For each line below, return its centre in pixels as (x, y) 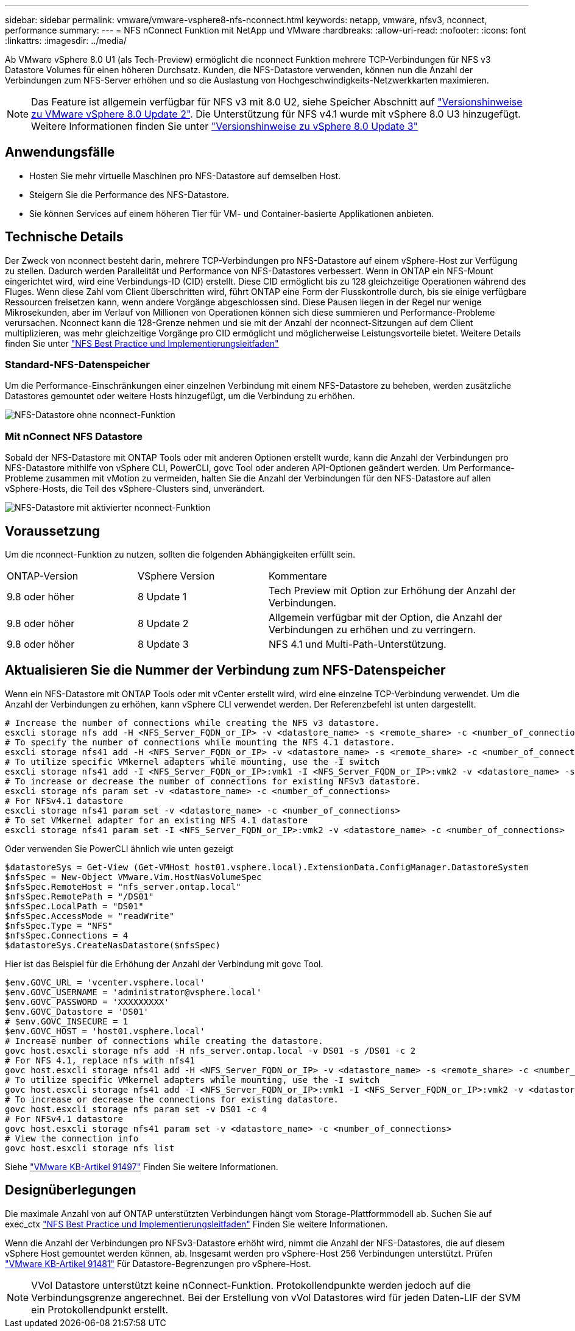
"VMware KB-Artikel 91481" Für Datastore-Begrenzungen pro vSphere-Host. (158, 1263)
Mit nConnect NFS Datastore (74, 436)
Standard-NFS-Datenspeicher (77, 365)
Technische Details (64, 237)
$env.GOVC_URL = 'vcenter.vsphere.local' (105, 982)
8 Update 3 (163, 644)
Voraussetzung (52, 531)
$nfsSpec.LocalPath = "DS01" (74, 906)
